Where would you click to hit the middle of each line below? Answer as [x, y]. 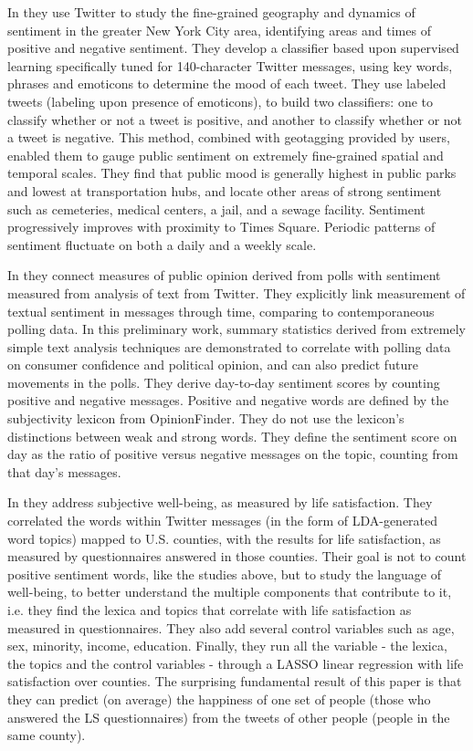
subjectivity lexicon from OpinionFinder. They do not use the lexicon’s [206, 418]
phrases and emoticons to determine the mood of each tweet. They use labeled [227, 83]
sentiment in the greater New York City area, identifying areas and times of [219, 30]
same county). [47, 735]
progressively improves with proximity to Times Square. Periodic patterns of [221, 227]
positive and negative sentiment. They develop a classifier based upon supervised [233, 48]
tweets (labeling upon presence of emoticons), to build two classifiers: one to [221, 101]
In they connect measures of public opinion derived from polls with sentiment [224, 275]
